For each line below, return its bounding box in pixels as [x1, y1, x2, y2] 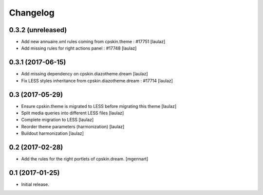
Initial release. [21, 181, 49, 187]
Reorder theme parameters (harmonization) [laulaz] [21, 124, 125, 129]
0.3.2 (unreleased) [9, 26, 67, 34]
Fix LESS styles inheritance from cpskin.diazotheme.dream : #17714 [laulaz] [21, 78, 173, 84]
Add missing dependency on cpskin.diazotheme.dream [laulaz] [21, 71, 148, 77]
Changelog [9, 7, 55, 18]
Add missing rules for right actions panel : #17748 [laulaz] [21, 45, 137, 51]
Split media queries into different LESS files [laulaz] [21, 110, 124, 116]
